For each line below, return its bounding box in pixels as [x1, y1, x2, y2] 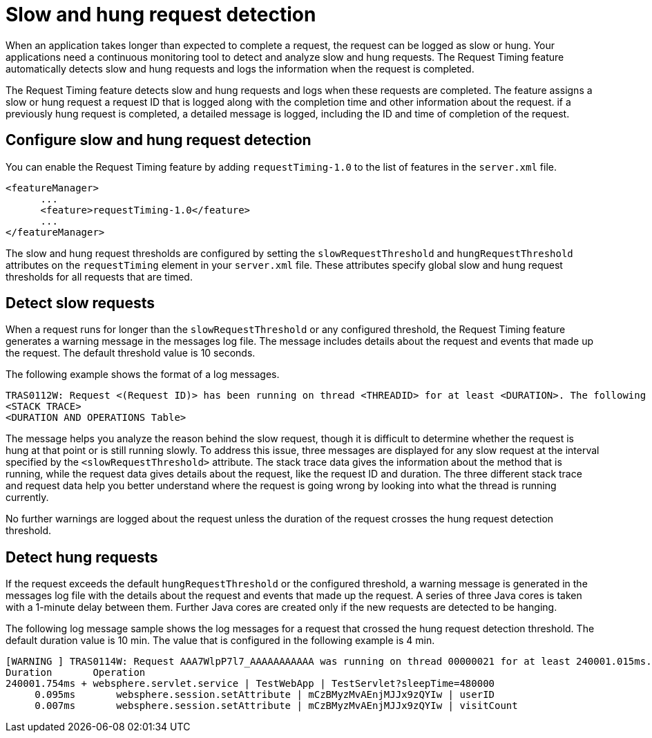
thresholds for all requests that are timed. [6, 270, 193, 283]
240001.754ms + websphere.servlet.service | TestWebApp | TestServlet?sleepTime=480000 [6, 678, 495, 690]
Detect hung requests [6, 548, 158, 566]
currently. [6, 491, 49, 504]
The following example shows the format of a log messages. [6, 368, 280, 381]
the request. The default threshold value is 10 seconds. [6, 347, 256, 359]
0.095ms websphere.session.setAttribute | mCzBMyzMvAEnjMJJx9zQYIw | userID [35, 689, 495, 701]
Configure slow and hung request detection [6, 131, 311, 149]
